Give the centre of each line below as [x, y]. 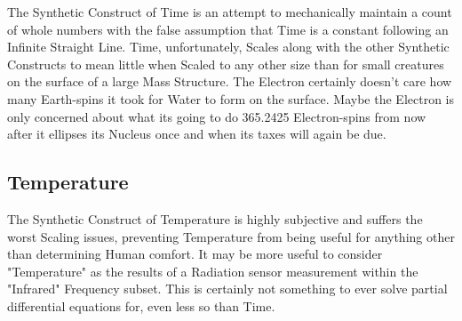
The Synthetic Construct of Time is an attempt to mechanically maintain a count [230, 12]
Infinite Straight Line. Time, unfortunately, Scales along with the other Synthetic [228, 47]
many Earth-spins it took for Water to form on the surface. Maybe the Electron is [231, 98]
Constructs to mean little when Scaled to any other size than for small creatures [226, 64]
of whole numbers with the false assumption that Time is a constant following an [228, 29]
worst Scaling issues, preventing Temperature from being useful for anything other [231, 236]
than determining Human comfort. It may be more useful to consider [195, 254]
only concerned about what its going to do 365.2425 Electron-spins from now [217, 116]
